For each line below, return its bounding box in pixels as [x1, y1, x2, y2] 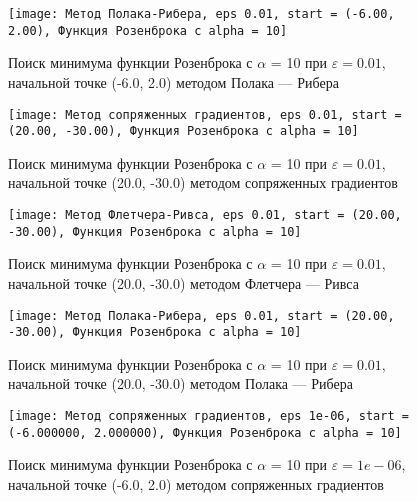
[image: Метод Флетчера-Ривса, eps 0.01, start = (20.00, [8, 208, 402, 222]
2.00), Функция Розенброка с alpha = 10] [8, 23, 288, 38]
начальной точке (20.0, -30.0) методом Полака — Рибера [8, 373, 353, 394]
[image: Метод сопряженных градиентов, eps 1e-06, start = [8, 409, 409, 423]
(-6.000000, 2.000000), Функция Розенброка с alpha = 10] [8, 425, 402, 440]
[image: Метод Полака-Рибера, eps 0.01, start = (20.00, [8, 308, 395, 323]
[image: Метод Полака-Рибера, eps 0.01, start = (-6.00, [8, 7, 395, 21]
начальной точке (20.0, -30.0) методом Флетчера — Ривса [8, 272, 359, 293]
